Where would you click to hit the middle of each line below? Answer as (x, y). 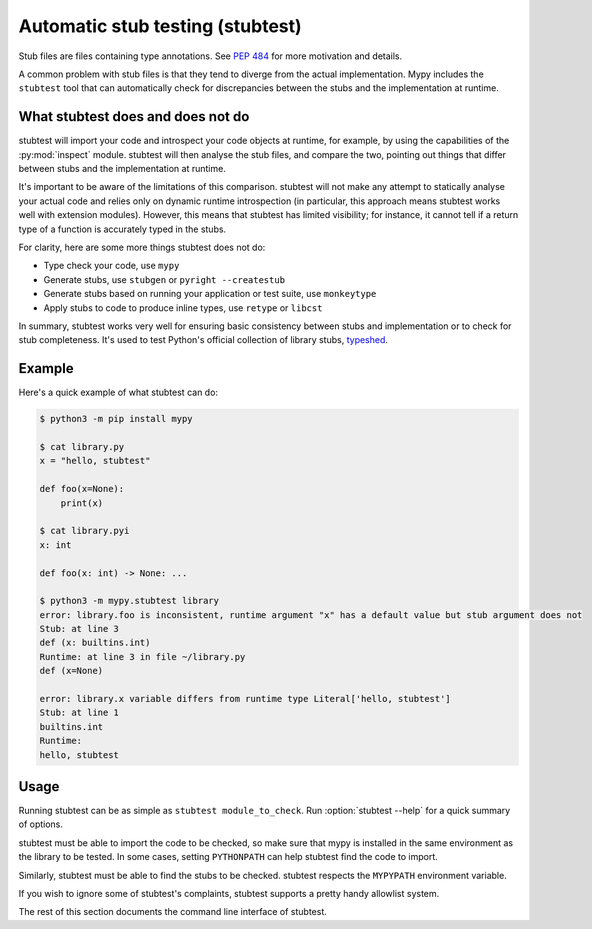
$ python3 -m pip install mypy (116, 419)
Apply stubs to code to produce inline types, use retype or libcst (183, 307)
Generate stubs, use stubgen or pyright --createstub (164, 279)
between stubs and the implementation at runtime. (122, 169)
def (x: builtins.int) (95, 643)
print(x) (82, 503)
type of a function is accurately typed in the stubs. (122, 229)
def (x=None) (71, 671)
